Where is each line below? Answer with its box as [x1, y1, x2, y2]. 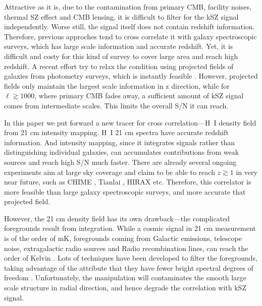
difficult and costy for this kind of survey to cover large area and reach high [4, 50, 238, 61]
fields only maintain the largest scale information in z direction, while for [4, 80, 230, 91]
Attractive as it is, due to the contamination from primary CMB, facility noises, [4, 2, 251, 12]
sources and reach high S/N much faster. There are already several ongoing [4, 156, 237, 167]
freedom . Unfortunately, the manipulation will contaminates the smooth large [4, 272, 246, 283]
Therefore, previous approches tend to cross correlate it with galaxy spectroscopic [4, 31, 257, 41]
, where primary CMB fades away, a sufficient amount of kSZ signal [34, 90, 244, 101]
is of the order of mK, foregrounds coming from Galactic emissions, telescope [4, 233, 242, 243]
